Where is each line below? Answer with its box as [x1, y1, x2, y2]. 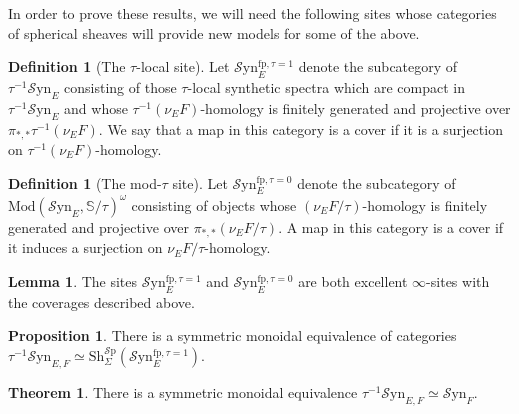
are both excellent [298, 270, 408, 291]
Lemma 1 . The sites [8, 270, 138, 291]
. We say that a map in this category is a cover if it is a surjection [98, 118, 503, 139]
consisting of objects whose [131, 194, 297, 215]
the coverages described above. [8, 291, 195, 312]
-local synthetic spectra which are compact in [187, 76, 465, 97]
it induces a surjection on [8, 237, 163, 258]
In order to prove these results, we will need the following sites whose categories [8, 3, 497, 23]
